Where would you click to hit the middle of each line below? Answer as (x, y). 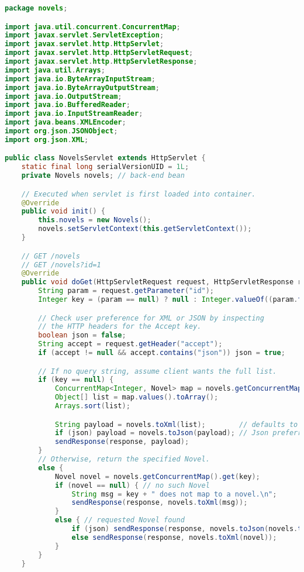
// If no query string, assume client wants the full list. (158, 371)
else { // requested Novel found (120, 520)
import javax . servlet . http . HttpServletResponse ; (101, 62)
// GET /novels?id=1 (61, 265)
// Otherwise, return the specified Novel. (124, 459)
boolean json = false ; (82, 335)
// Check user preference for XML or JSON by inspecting (151, 318)
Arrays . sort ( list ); (92, 406)
